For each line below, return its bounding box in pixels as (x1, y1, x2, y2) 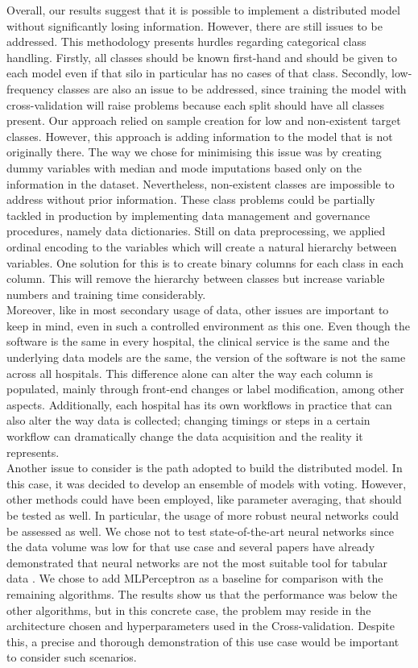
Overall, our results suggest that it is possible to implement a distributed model (6, 2, 400, 18)
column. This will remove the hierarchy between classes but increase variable (6, 270, 385, 287)
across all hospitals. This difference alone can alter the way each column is (6, 364, 374, 381)
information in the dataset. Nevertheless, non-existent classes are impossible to (6, 175, 395, 192)
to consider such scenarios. (6, 649, 137, 666)
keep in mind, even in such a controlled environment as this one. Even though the (6, 317, 411, 334)
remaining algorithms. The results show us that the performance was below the (6, 585, 398, 602)
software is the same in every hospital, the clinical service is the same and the (6, 333, 390, 350)
